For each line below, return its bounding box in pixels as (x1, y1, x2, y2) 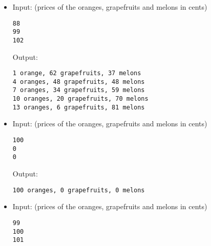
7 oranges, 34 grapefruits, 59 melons (12, 86, 145, 94)
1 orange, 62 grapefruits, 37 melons (12, 70, 141, 77)
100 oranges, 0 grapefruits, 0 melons (12, 186, 145, 194)
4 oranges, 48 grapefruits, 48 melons (12, 78, 145, 85)
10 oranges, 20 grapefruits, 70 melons (12, 95, 149, 103)
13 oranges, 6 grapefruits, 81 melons (12, 103, 145, 111)
